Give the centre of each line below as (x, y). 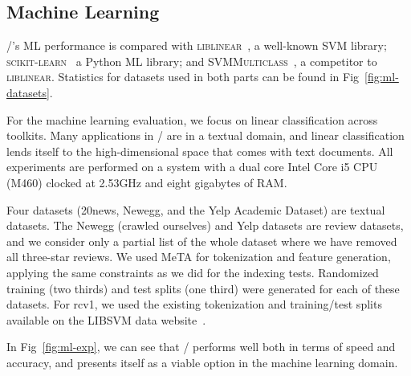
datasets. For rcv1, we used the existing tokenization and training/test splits (194, 304)
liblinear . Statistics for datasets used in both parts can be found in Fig (183, 77)
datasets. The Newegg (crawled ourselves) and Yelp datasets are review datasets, (205, 225)
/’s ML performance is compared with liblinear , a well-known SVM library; (197, 45)
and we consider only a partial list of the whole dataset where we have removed (202, 241)
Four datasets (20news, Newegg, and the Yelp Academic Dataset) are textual (196, 209)
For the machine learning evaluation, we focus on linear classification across (192, 119)
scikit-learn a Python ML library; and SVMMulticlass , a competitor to (192, 61)
